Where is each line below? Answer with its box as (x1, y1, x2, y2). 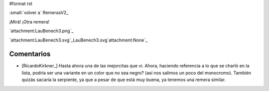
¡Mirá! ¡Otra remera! (9, 19, 50, 25)
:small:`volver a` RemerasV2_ (9, 10, 69, 16)
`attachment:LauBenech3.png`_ (9, 28, 74, 34)
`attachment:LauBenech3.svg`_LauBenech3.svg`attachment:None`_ (9, 37, 148, 43)
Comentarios (9, 50, 51, 58)
